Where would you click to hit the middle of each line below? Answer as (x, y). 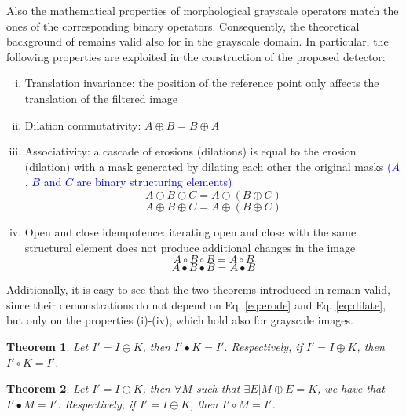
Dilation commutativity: (83, 124)
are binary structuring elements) (154, 182)
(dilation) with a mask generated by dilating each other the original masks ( (208, 166)
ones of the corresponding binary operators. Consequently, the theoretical (183, 26)
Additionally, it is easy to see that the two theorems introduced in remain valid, (198, 289)
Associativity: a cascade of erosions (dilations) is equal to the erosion (190, 151)
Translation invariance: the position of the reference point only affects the (202, 83)
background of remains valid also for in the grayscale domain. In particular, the (198, 41)
